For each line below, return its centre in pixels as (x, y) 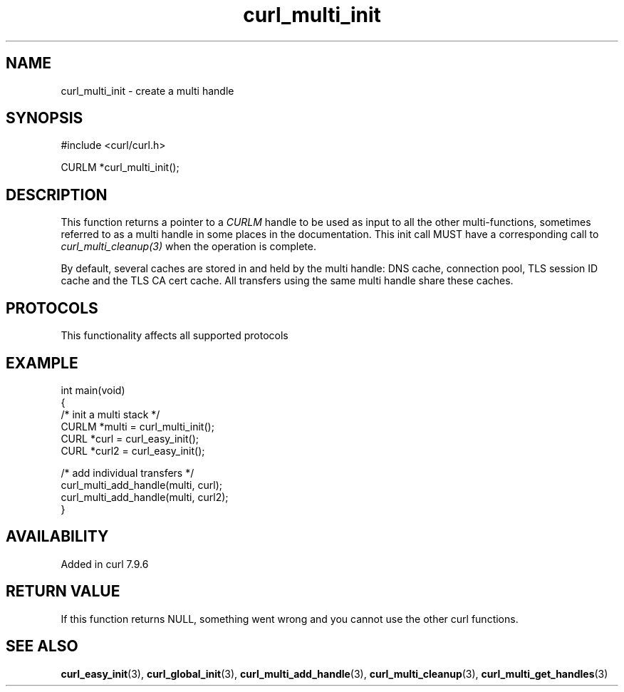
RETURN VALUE (63, 592)
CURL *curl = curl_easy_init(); (130, 438)
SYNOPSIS (45, 118)
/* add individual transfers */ (128, 472)
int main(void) (93, 390)
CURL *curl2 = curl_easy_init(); (133, 450)
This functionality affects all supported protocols (175, 336)
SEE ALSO (42, 646)
